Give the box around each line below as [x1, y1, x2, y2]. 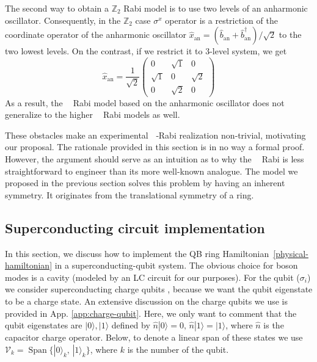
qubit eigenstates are [5, 319, 82, 331]
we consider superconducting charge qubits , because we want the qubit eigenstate [5, 283, 313, 295]
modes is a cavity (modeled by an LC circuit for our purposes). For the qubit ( [5, 270, 300, 283]
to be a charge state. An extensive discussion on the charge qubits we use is [5, 294, 288, 307]
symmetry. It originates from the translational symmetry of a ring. [5, 188, 254, 201]
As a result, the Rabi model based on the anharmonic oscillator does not [5, 96, 285, 109]
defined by [111, 319, 150, 331]
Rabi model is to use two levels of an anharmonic [123, 2, 308, 14]
